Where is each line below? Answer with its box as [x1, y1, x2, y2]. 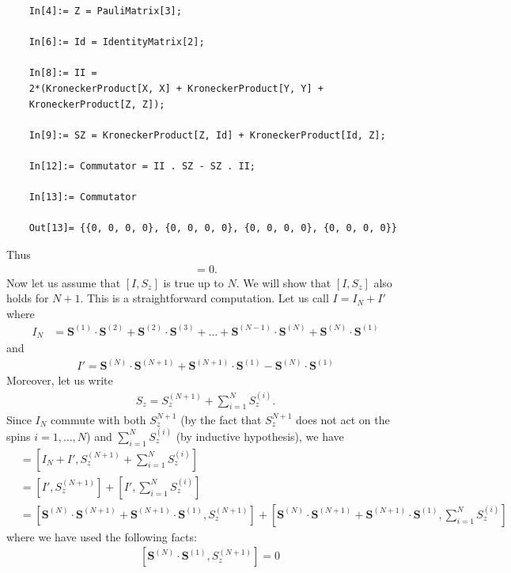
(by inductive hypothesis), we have [176, 427, 344, 444]
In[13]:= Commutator [28, 192, 137, 203]
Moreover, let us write [6, 372, 113, 389]
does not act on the [295, 411, 390, 427]
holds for [6, 290, 49, 306]
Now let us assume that [6, 274, 121, 290]
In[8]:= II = [28, 67, 97, 79]
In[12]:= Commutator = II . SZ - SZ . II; [28, 160, 255, 172]
